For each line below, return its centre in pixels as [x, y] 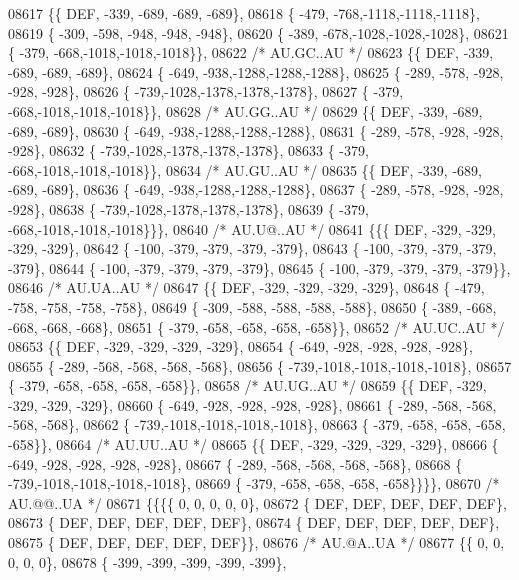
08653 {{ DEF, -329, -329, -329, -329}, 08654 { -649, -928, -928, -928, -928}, [240, 346]
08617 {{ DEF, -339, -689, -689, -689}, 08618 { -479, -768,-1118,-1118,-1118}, [244, 13]
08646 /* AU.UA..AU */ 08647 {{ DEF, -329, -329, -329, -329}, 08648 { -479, [246, 287]
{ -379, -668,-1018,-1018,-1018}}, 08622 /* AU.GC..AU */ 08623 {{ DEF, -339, [251, 52]
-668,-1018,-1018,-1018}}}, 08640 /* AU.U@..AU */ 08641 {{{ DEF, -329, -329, [252, 228]
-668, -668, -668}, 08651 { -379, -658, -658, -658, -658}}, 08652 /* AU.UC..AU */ [256, 326]
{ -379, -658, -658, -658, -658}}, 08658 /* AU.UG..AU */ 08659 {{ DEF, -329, [247, 385]
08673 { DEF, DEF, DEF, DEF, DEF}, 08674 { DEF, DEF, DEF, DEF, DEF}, [254, 522]
